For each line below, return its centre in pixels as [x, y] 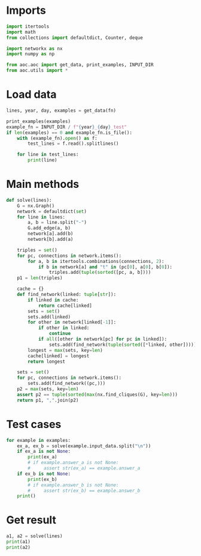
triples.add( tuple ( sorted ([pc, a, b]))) [100, 273]
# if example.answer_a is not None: [73, 463]
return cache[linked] [65, 306]
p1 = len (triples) [40, 278]
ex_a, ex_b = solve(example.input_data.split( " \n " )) [84, 446]
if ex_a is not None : [44, 452]
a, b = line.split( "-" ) [57, 223]
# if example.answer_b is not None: [73, 485]
